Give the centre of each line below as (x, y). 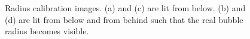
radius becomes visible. (47, 31)
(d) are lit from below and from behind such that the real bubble (124, 19)
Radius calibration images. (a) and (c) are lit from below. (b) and (125, 8)
